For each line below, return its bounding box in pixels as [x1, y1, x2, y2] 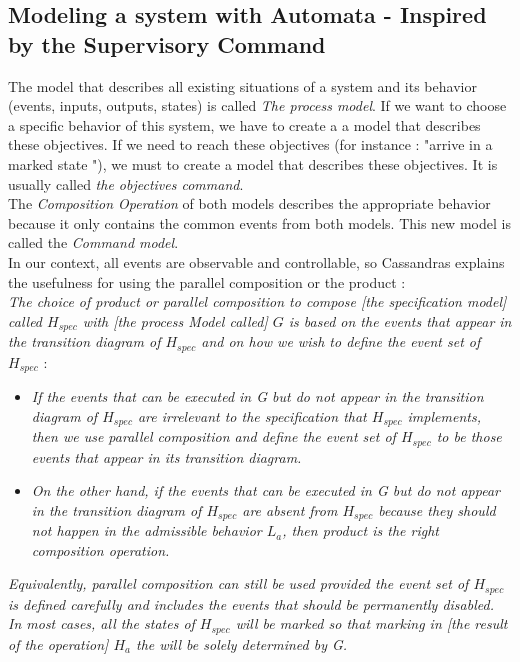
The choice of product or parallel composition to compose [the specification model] [8, 291, 507, 312]
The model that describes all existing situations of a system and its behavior [8, 75, 477, 96]
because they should [378, 499, 496, 520]
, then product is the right [282, 520, 439, 541]
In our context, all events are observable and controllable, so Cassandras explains [8, 251, 505, 272]
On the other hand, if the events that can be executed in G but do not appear [31, 480, 500, 501]
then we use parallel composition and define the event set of [31, 426, 396, 447]
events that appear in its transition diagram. [31, 446, 302, 467]
